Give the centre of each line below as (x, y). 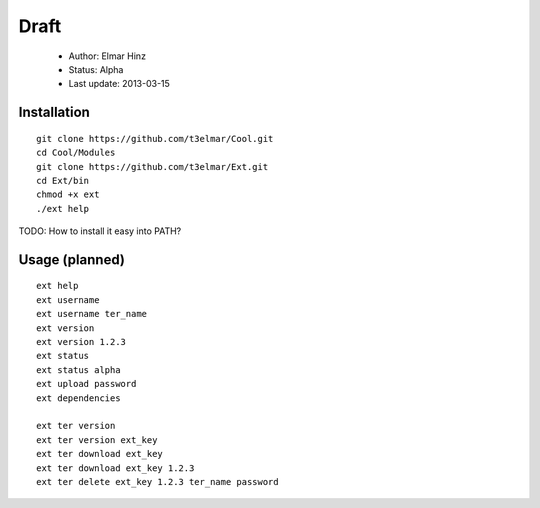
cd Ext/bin (63, 180)
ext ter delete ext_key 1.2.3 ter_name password (157, 481)
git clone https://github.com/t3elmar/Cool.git (155, 138)
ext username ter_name (92, 314)
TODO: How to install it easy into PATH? (100, 231)
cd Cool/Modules (76, 153)
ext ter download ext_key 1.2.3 (115, 468)
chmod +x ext (68, 194)
